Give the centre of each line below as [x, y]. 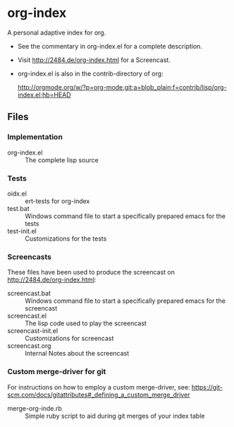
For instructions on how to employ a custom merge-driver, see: [99, 387]
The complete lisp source [62, 160]
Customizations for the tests [66, 239]
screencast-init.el [33, 331]
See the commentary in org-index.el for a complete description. [110, 46]
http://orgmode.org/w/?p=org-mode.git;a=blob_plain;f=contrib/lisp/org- [122, 87]
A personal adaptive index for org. [57, 32]
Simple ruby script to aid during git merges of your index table [115, 416]
